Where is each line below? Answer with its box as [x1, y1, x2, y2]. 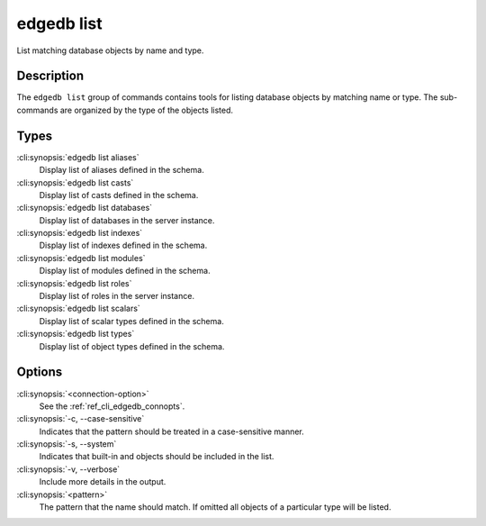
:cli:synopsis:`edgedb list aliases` [16, 151, 139, 162]
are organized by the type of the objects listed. [59, 104, 234, 115]
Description [16, 68, 85, 84]
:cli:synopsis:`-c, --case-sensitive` [16, 413, 145, 424]
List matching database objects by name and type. [16, 45, 204, 56]
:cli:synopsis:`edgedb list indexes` [16, 228, 143, 239]
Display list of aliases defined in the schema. [39, 165, 204, 176]
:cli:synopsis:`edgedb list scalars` [16, 303, 141, 314]
